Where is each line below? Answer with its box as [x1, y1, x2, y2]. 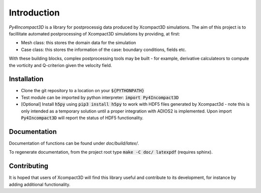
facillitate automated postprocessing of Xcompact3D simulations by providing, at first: [9, 31, 180, 36]
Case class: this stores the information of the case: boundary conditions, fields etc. [21, 47, 187, 52]
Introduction [9, 7, 60, 18]
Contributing [9, 162, 48, 170]
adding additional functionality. [9, 181, 71, 187]
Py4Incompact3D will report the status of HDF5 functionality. [21, 114, 144, 121]
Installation [9, 75, 43, 83]
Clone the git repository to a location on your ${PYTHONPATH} [21, 88, 145, 94]
